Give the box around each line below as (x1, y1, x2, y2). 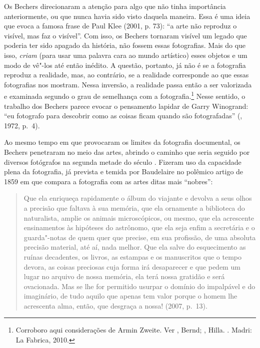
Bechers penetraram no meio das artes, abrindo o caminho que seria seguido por (4, 146, 250, 157)
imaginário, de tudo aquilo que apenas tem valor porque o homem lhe (23, 291, 237, 301)
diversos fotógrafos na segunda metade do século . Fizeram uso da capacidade (4, 156, 241, 167)
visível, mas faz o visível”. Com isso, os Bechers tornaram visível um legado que (4, 30, 247, 40)
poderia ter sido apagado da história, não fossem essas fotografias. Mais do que (4, 40, 246, 50)
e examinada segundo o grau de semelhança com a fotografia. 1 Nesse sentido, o (4, 89, 245, 101)
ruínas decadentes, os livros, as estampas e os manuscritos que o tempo (23, 251, 241, 262)
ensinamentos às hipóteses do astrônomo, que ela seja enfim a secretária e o (23, 222, 255, 233)
